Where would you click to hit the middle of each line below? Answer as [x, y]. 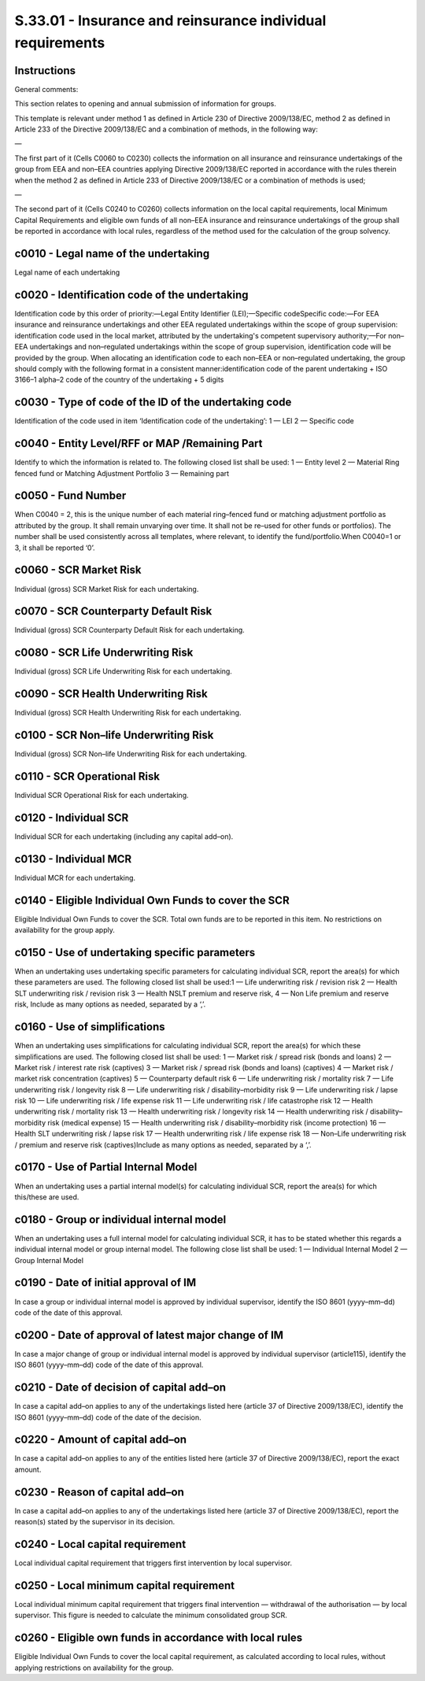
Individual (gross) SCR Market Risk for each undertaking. [107, 589]
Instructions [45, 70]
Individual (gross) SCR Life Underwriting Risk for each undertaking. [123, 671]
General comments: [46, 89]
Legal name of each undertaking [67, 272]
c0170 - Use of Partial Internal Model [106, 1167]
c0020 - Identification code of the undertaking [131, 295]
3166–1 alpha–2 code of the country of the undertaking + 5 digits [119, 380]
